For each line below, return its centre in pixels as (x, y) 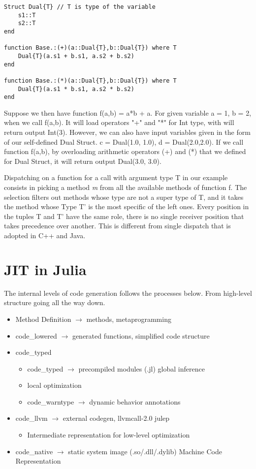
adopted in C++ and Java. (45, 235)
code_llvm (32, 418)
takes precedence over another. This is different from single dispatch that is (117, 226)
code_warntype (51, 401)
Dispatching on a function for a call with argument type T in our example (116, 177)
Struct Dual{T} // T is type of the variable (80, 7)
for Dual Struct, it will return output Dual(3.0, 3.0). (83, 161)
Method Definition (43, 319)
